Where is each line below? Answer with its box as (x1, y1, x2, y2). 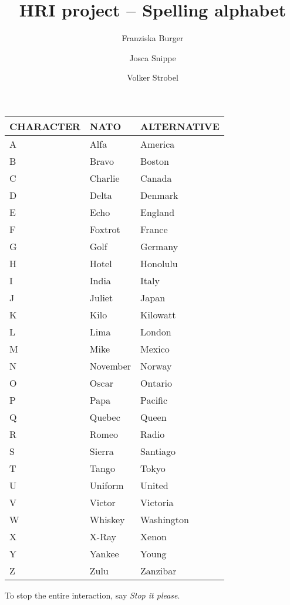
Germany (140, 239, 178, 253)
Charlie (89, 171, 120, 185)
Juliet (89, 290, 113, 304)
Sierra (89, 444, 114, 458)
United (140, 478, 168, 492)
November (89, 358, 131, 373)
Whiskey (89, 512, 125, 526)
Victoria (140, 495, 174, 509)
